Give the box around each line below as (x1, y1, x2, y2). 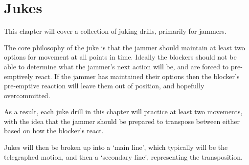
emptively (4, 71, 33, 81)
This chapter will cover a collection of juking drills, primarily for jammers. (4, 26, 226, 36)
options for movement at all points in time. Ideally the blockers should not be (4, 52, 237, 62)
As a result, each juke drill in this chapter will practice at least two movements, (4, 106, 243, 117)
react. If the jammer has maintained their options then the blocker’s (35, 71, 240, 81)
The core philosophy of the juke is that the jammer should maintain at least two (4, 42, 245, 52)
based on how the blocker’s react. (4, 125, 104, 136)
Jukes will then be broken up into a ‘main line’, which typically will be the (4, 142, 228, 152)
